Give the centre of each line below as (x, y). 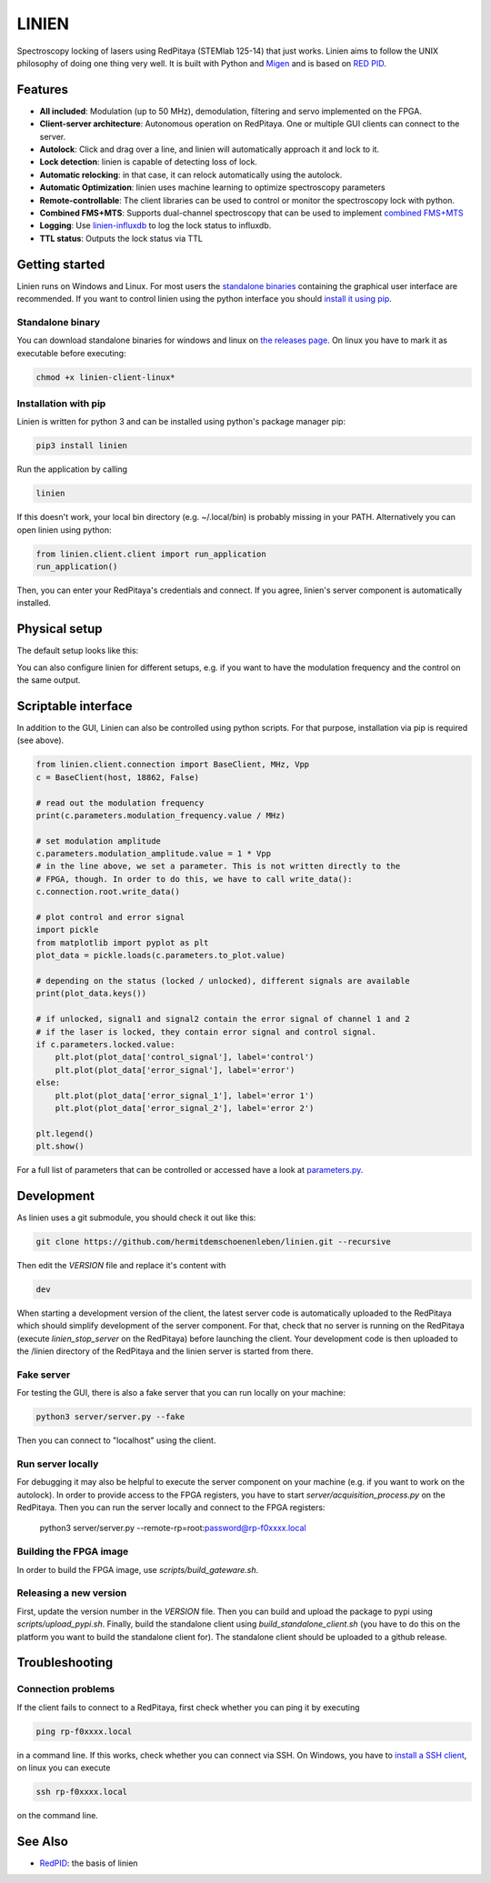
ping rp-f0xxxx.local (84, 1731)
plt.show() (60, 1147)
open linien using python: (64, 530)
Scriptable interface (75, 706)
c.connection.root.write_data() (108, 892)
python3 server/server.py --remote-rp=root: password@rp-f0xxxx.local (173, 1528)
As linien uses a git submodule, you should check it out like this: (136, 1217)
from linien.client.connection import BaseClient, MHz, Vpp (173, 765)
